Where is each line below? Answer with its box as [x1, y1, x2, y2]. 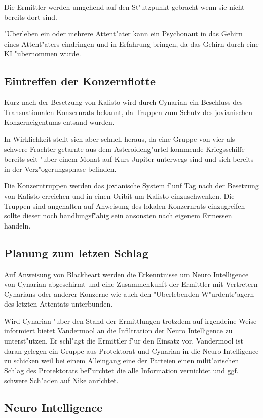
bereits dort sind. [4, 11, 57, 22]
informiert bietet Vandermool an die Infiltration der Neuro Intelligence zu [4, 325, 233, 336]
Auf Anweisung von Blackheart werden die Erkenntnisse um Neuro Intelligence [4, 269, 249, 279]
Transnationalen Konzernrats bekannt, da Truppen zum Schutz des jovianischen [4, 106, 253, 117]
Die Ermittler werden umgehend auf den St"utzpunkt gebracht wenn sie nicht [4, 2, 245, 12]
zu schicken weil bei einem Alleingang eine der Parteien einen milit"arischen [4, 355, 239, 366]
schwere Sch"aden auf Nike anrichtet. [4, 375, 119, 386]
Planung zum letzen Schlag [4, 245, 148, 260]
